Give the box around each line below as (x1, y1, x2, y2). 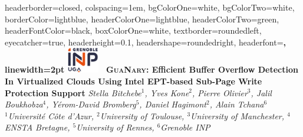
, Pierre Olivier (192, 86, 248, 99)
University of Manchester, (190, 109, 285, 122)
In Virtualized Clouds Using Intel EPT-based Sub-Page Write (5, 74, 262, 87)
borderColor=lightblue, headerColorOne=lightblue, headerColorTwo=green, (5, 12, 279, 25)
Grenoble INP (160, 121, 210, 133)
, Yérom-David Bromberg (46, 98, 136, 110)
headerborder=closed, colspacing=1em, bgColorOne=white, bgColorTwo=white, (5, 1, 295, 13)
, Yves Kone (144, 86, 189, 99)
